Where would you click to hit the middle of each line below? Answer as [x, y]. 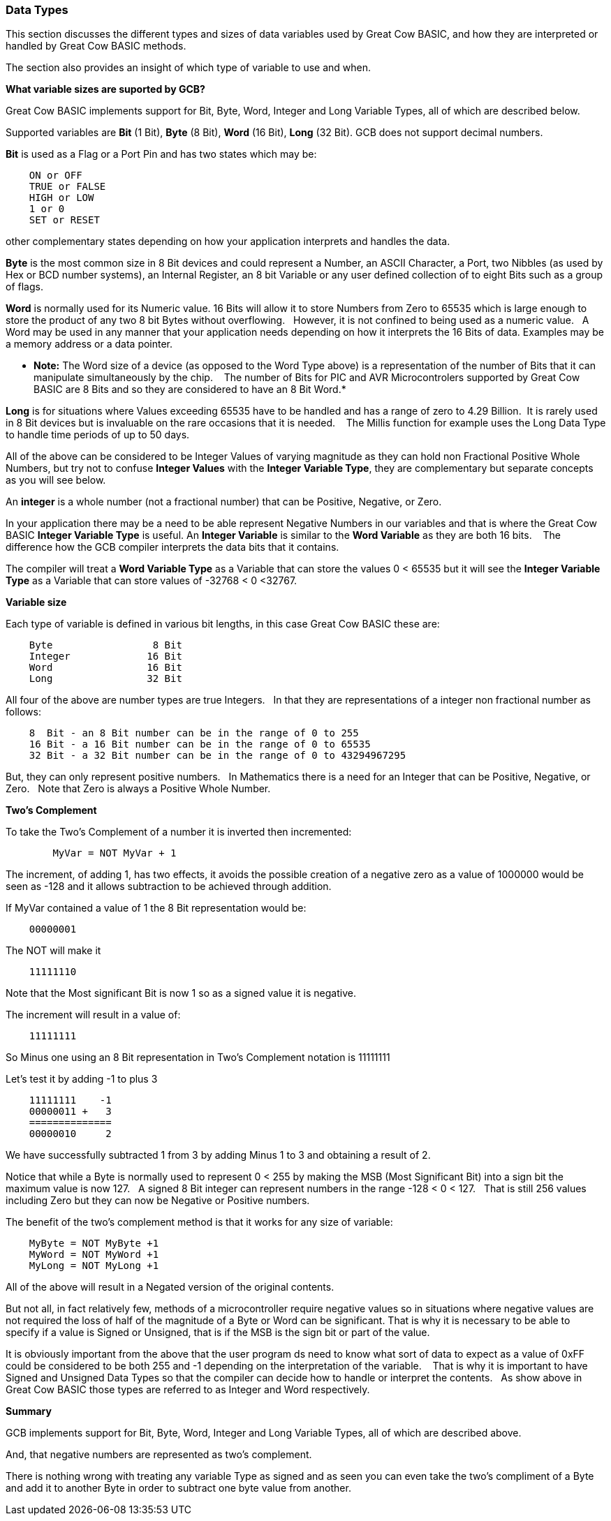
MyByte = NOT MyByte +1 [94, 1244]
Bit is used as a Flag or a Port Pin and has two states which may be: [161, 154]
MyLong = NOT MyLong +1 [94, 1266]
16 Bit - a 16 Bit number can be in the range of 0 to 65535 [200, 744]
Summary [29, 1411]
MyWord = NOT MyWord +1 [94, 1255]
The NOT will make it [53, 951]
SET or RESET [64, 220]
